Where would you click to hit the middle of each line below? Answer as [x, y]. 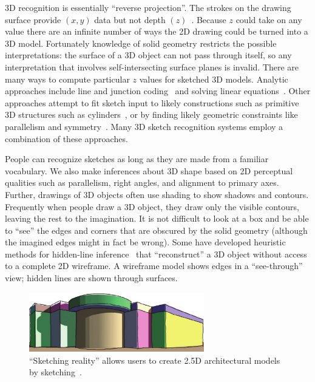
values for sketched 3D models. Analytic [214, 79]
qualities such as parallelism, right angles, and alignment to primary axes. [142, 182]
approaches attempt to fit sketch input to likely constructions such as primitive [152, 102]
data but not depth [130, 19]
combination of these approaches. [66, 138]
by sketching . [56, 372]
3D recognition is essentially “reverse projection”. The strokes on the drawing [148, 7]
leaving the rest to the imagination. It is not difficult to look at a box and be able [157, 218]
